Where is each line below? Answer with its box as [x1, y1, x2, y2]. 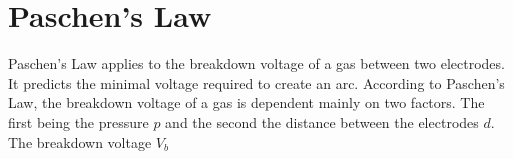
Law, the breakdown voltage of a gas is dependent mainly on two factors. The [8, 92, 485, 113]
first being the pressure [8, 111, 149, 132]
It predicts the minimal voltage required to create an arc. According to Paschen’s [8, 72, 505, 93]
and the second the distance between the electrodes [165, 111, 479, 132]
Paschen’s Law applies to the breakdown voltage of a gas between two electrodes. [8, 53, 505, 74]
